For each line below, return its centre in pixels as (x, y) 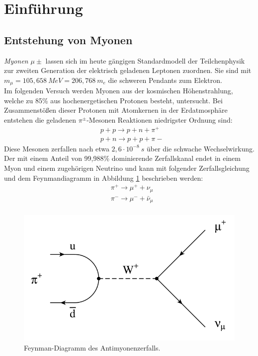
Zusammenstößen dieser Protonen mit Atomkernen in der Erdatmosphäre (116, 110)
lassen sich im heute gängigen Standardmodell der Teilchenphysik (145, 60)
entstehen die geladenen (40, 120)
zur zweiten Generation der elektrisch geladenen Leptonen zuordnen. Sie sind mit (128, 70)
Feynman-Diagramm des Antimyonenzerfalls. (92, 347)
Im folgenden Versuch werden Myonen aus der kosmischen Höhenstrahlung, (119, 91)
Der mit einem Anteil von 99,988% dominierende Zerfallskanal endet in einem (122, 158)
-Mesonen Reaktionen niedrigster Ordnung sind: (160, 120)
